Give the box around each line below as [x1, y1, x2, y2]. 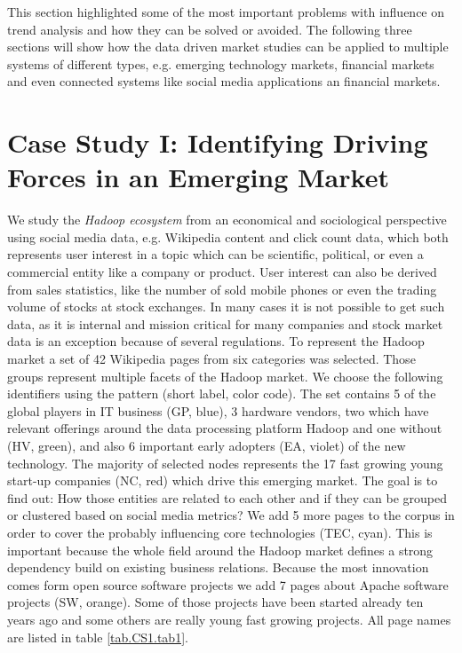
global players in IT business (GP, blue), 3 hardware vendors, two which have [7, 401, 429, 420]
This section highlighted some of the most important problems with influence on [7, 3, 445, 20]
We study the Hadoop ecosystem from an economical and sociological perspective [7, 210, 447, 229]
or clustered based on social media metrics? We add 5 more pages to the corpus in [7, 506, 455, 524]
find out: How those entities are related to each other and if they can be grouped [7, 488, 447, 507]
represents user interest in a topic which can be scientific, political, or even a [7, 245, 424, 264]
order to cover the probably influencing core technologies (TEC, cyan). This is [7, 523, 433, 541]
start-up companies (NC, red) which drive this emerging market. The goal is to [7, 471, 438, 490]
